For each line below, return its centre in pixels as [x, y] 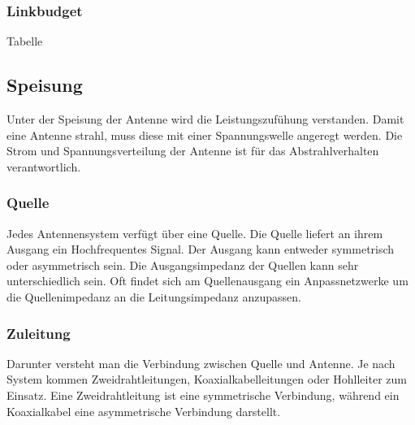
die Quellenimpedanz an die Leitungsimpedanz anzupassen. [154, 296]
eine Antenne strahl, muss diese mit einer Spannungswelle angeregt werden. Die [205, 134]
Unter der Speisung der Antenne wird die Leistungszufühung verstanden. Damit [205, 119]
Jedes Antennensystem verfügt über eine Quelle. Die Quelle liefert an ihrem [195, 233]
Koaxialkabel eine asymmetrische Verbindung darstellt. [144, 411]
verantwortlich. [44, 166]
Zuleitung [39, 333]
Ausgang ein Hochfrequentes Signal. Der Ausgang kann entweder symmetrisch [201, 249]
